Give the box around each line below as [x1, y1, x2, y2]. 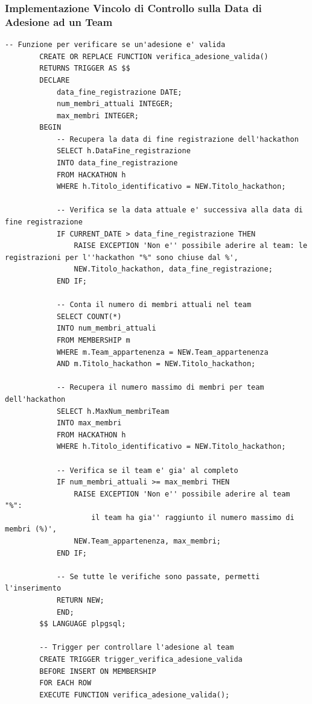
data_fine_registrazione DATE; [56, 87, 182, 97]
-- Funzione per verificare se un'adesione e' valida [5, 40, 226, 49]
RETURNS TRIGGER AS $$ [39, 64, 130, 73]
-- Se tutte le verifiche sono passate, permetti [56, 572, 260, 581]
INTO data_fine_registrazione [56, 159, 178, 168]
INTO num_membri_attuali [56, 324, 156, 333]
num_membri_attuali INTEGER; [56, 100, 174, 109]
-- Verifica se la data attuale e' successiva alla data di [56, 206, 303, 215]
